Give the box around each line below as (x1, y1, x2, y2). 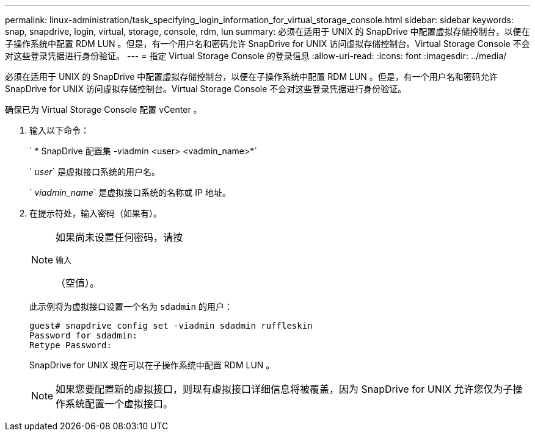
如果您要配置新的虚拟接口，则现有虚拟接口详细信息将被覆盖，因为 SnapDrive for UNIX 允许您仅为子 (56, 383, 513, 395)
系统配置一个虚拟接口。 (65, 398, 173, 410)
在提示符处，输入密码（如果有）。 (29, 208, 162, 218)
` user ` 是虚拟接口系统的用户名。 (29, 166, 160, 177)
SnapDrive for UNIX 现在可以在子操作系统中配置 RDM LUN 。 (29, 360, 275, 370)
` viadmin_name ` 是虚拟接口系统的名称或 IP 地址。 (29, 187, 231, 198)
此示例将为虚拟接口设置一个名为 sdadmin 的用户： (29, 301, 233, 312)
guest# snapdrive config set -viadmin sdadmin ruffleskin (29, 321, 313, 331)
